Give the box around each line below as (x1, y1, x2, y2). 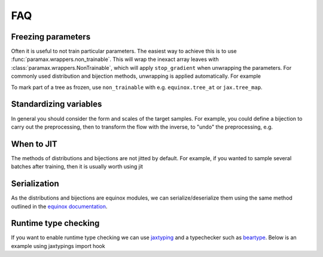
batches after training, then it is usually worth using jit (11, 163, 144, 170)
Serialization (11, 179, 59, 189)
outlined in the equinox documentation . (11, 203, 108, 210)
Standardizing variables (11, 99, 102, 109)
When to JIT (11, 139, 57, 149)
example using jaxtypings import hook (11, 242, 105, 249)
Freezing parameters (11, 32, 91, 42)
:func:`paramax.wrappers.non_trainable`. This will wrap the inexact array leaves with (11, 56, 219, 63)
